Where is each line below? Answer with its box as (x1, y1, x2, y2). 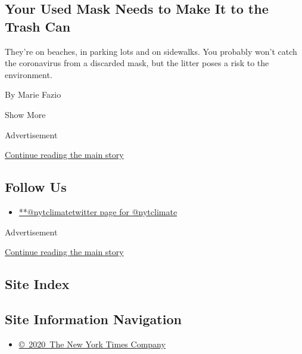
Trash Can (5, 17, 71, 35)
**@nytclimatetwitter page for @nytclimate (18, 205, 178, 218)
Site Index (5, 275, 70, 293)
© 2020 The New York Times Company (18, 337, 166, 350)
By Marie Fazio (5, 88, 61, 101)
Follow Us (5, 178, 67, 196)
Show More (5, 108, 46, 120)
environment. (5, 68, 52, 80)
